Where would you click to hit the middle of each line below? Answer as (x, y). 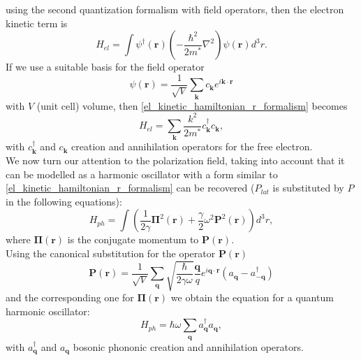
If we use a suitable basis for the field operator (105, 67)
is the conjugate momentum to (133, 239)
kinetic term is (37, 23)
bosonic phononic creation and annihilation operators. (188, 346)
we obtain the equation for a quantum (252, 297)
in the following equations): (64, 201)
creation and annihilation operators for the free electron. (192, 146)
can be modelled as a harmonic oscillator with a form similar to (142, 174)
